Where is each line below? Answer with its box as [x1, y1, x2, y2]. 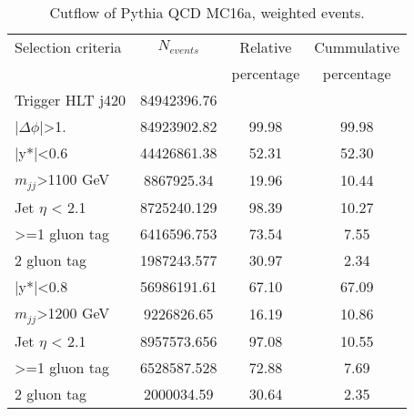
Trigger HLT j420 [15, 89, 126, 110]
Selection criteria [15, 36, 122, 57]
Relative [239, 36, 292, 57]
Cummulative [314, 36, 400, 57]
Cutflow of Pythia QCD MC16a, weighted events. [49, 2, 365, 23]
